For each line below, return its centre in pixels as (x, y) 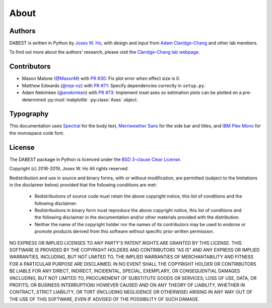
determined (34, 99)
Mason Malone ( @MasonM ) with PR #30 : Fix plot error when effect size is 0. (101, 78)
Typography (29, 114)
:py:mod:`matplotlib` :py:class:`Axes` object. (92, 99)
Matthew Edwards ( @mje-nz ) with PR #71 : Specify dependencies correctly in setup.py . (114, 85)
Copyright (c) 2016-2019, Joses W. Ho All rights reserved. (69, 169)
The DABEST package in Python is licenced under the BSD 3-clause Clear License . (95, 159)
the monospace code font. (37, 133)
